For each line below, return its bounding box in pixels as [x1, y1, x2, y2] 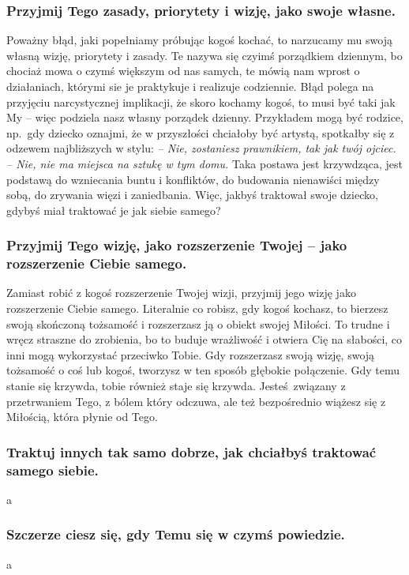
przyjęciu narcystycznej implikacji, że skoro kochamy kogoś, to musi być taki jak [6, 93, 396, 110]
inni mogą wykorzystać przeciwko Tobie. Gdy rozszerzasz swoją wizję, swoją [6, 346, 375, 363]
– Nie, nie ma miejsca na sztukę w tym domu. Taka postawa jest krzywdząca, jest [6, 155, 403, 171]
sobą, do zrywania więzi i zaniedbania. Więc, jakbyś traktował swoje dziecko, [6, 186, 378, 203]
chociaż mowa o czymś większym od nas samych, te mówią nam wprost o [6, 62, 360, 79]
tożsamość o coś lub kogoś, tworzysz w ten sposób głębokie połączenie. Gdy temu [6, 362, 400, 378]
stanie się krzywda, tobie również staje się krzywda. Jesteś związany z [6, 378, 346, 394]
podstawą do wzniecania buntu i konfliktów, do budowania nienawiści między [6, 171, 380, 187]
